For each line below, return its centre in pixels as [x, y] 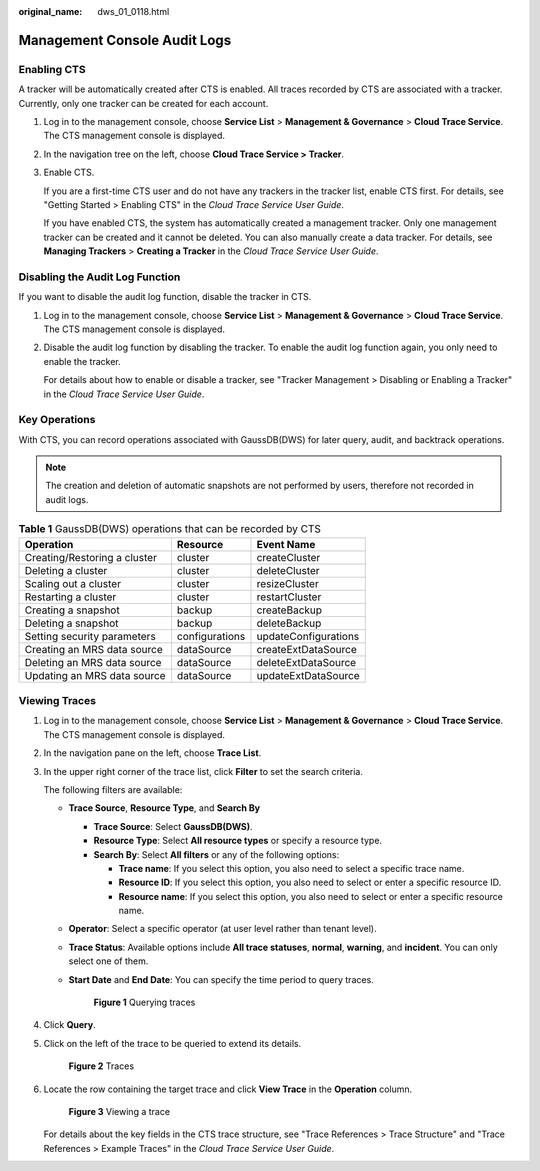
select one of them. [108, 961]
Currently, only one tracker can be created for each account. [143, 103]
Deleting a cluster [66, 570]
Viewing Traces [57, 700]
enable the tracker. [82, 361]
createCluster [288, 557]
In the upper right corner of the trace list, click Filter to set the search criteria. [203, 771]
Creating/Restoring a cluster [90, 557]
